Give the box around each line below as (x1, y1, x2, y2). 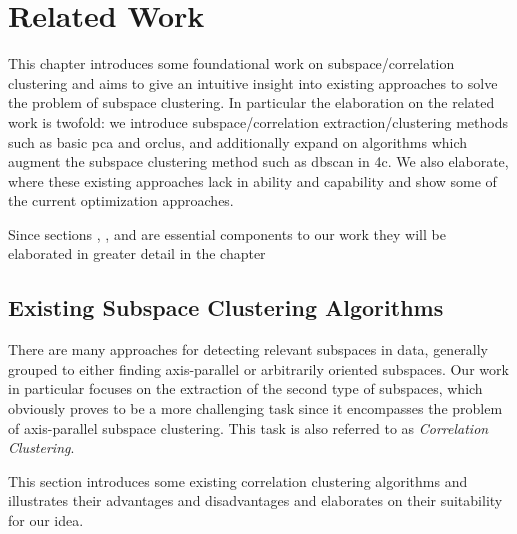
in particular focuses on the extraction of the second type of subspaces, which (8, 378, 483, 399)
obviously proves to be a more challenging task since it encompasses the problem (8, 398, 503, 419)
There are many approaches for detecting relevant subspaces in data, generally (8, 339, 489, 360)
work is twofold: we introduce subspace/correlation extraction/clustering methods (8, 111, 508, 132)
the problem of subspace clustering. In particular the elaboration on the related (8, 92, 495, 113)
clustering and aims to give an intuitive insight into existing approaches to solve (8, 72, 498, 93)
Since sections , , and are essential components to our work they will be (8, 223, 446, 244)
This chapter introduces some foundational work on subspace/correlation (8, 53, 455, 74)
